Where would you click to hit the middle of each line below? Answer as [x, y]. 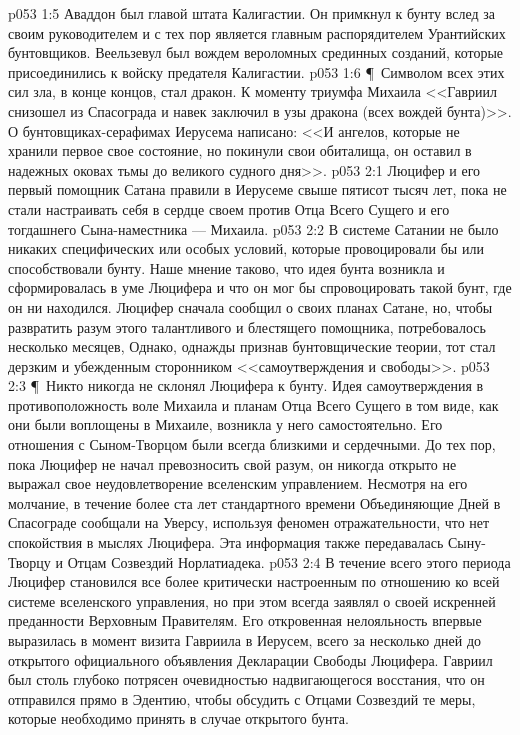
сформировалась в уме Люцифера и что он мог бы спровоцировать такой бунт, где [260, 287]
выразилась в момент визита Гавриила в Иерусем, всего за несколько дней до [245, 640]
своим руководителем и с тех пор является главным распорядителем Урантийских [257, 32]
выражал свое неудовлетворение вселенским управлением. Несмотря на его [238, 483]
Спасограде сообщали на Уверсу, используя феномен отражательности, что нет [249, 522]
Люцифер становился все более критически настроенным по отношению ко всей [254, 581]
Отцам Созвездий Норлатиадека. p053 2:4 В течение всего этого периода [289, 561]
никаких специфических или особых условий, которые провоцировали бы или [246, 248]
